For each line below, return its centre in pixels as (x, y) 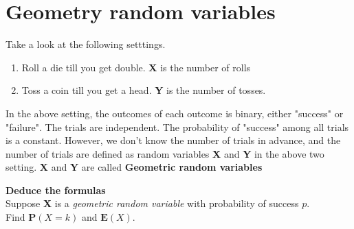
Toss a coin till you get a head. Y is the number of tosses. (144, 90)
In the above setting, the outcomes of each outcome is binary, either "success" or (175, 113)
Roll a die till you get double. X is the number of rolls (136, 67)
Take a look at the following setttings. (86, 44)
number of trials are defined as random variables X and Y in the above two (165, 153)
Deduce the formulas (56, 190)
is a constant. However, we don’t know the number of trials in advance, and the (173, 140)
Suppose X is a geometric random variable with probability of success (152, 203)
